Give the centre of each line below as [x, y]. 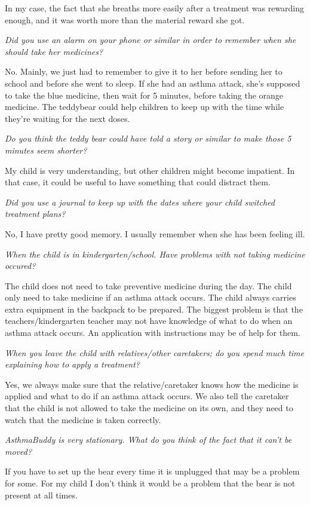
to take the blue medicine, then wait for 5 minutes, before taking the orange [144, 95]
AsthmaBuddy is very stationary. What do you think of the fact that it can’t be [148, 440]
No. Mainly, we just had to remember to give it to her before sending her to [144, 71]
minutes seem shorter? [46, 150]
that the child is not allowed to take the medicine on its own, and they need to [149, 408]
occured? [20, 266]
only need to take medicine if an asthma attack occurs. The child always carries [151, 297]
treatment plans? [35, 214]
